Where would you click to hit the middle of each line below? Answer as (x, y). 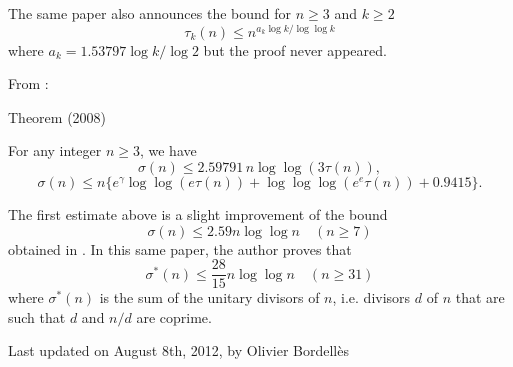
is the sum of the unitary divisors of (209, 297)
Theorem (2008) (57, 116)
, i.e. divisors (371, 297)
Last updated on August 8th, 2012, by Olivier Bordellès (178, 350)
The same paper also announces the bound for (150, 13)
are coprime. (174, 316)
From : (28, 83)
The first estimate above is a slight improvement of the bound (198, 214)
